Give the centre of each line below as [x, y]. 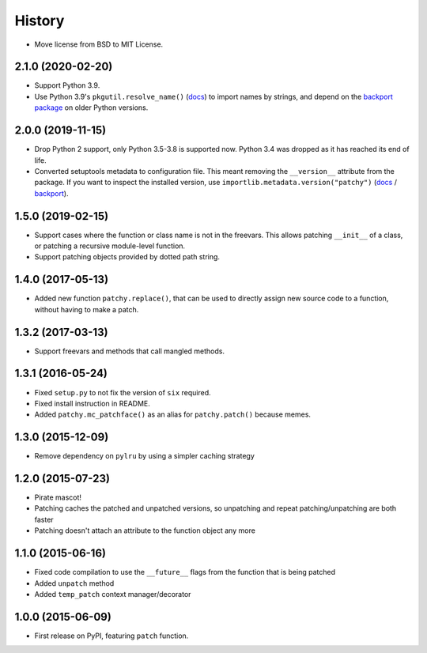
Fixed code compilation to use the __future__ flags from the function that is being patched [185, 572]
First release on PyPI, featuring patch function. [111, 636]
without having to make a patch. [87, 309]
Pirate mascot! [58, 497]
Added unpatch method [74, 583]
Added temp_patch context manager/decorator [113, 594]
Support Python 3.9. [67, 85]
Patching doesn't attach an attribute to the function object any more [145, 530]
